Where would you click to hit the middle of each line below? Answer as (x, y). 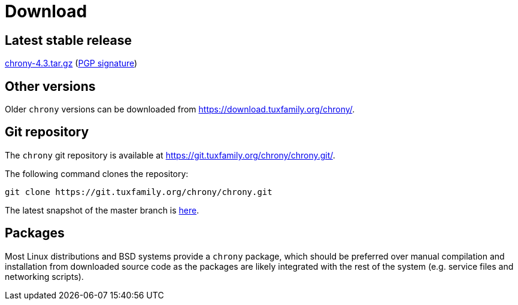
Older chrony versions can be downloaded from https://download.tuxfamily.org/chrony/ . (180, 109)
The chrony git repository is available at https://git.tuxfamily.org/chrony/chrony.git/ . (170, 155)
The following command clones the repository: (97, 173)
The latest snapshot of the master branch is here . (102, 210)
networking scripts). (44, 276)
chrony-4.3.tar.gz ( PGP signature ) (71, 63)
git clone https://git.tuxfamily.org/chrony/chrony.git (139, 192)
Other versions (50, 86)
